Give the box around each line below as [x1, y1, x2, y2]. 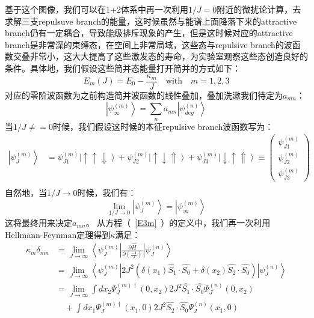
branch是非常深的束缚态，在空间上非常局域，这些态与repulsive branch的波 [5, 38, 292, 50]
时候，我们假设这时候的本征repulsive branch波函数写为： [53, 120, 274, 132]
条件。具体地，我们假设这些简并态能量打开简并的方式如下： [5, 61, 241, 74]
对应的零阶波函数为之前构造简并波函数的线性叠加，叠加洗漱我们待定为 [5, 88, 283, 101]
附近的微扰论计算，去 [217, 3, 301, 15]
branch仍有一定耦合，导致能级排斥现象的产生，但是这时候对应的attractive [5, 26, 293, 39]
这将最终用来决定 [5, 216, 72, 228]
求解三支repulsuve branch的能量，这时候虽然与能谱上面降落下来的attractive [5, 14, 297, 27]
